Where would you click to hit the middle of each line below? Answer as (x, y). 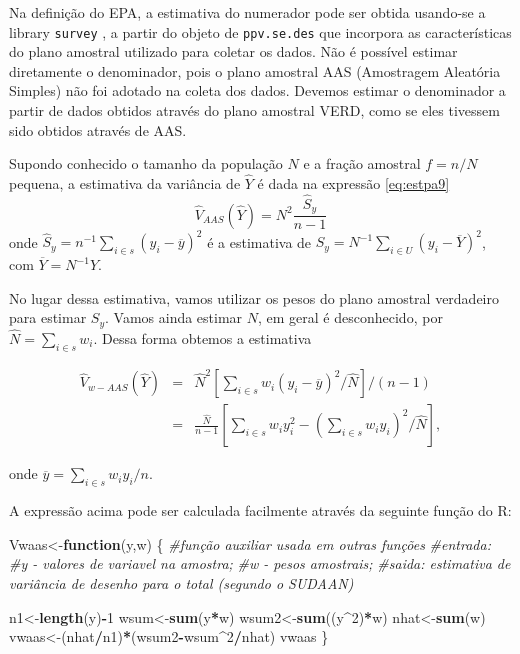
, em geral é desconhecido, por (350, 317)
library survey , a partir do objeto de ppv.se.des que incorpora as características (260, 31)
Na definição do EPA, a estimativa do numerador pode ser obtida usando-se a (247, 12)
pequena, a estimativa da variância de (125, 183)
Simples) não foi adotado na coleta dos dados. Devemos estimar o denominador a (257, 90)
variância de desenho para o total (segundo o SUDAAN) (181, 583)
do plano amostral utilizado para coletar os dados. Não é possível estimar (233, 51)
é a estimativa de (259, 241)
